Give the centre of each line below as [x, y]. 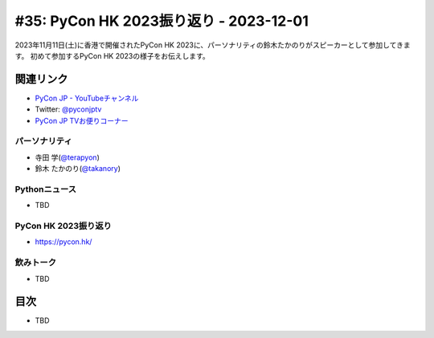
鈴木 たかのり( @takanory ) [78, 169]
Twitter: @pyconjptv [68, 109]
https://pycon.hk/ [63, 242]
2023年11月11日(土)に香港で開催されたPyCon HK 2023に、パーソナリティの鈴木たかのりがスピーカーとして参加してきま [213, 45]
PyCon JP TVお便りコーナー [82, 120]
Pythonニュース [45, 189]
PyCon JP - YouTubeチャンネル [87, 98]
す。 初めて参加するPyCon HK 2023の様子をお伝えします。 [113, 55]
